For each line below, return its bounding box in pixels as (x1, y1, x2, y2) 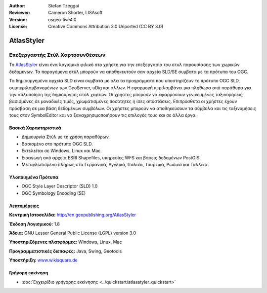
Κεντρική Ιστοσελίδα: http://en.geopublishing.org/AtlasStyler (9, 212, 136, 218)
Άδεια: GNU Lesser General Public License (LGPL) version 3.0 (9, 230, 136, 236)
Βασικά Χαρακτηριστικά (9, 125, 61, 131)
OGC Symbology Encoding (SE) (21, 190, 86, 196)
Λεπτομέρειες (9, 203, 39, 209)
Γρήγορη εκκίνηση (9, 270, 48, 276)
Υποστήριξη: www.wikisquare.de (9, 257, 78, 263)
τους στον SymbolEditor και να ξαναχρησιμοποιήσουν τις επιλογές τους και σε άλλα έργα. (9, 112, 197, 118)
